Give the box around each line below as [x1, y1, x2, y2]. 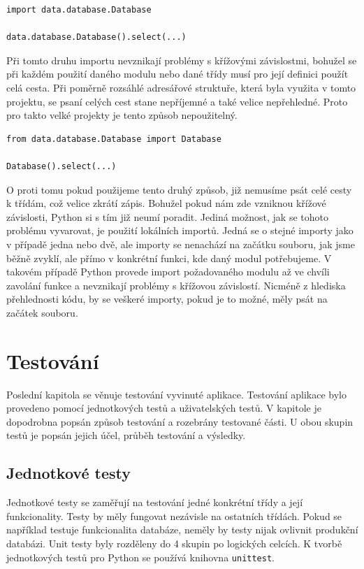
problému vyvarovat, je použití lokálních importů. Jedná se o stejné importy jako [6, 223, 354, 238]
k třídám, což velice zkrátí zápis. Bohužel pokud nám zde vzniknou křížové [6, 196, 326, 210]
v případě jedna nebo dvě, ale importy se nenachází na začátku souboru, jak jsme [6, 236, 355, 251]
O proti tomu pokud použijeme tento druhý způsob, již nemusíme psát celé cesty [6, 182, 352, 196]
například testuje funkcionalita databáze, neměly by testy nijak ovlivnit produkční [6, 522, 358, 537]
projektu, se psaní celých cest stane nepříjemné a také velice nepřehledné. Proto [6, 94, 348, 108]
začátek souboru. [6, 305, 78, 319]
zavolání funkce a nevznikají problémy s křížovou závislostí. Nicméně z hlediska [6, 278, 346, 292]
